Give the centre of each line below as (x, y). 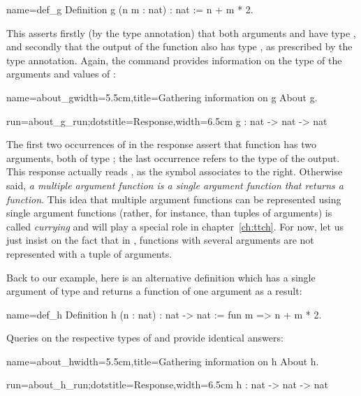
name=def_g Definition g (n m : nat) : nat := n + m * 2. (130, 9)
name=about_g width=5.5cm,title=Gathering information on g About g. (162, 97)
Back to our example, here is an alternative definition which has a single (161, 277)
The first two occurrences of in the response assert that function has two (162, 144)
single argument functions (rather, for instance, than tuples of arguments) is (169, 213)
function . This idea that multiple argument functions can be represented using (174, 199)
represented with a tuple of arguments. (89, 253)
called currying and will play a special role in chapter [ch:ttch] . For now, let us (175, 226)
